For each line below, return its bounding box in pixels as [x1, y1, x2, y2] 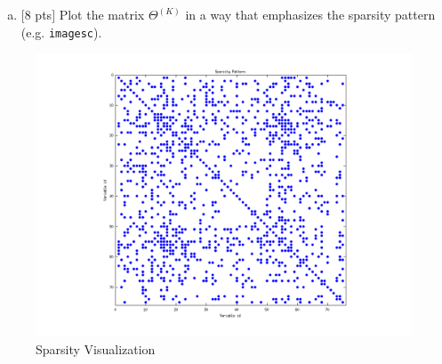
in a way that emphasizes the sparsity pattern [185, 5, 436, 23]
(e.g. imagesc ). [20, 22, 102, 41]
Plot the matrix [59, 5, 145, 23]
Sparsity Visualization [36, 339, 156, 358]
